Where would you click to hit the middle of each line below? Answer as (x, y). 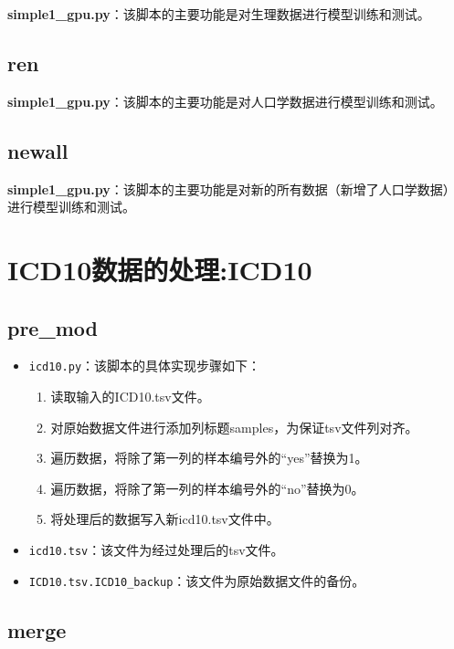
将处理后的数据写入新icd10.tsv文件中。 (165, 519)
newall (38, 150)
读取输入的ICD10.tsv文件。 (130, 397)
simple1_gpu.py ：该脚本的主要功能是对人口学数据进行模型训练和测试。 (225, 101)
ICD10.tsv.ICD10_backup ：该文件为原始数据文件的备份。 (197, 580)
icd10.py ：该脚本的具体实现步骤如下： (145, 366)
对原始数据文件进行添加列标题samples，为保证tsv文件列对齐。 (234, 427)
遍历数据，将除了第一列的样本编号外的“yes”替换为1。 (209, 458)
